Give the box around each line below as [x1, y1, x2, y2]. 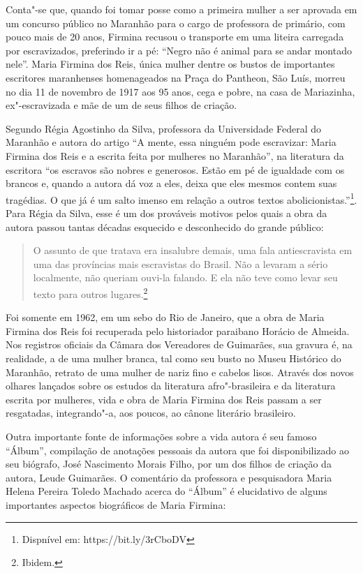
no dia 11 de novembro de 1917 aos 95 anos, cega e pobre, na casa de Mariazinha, [6, 84, 355, 98]
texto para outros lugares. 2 [33, 284, 148, 301]
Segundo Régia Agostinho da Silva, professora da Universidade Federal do [6, 121, 322, 135]
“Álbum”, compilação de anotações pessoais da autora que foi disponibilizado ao [6, 442, 349, 457]
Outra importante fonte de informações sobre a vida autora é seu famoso [6, 429, 317, 443]
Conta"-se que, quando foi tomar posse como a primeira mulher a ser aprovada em [6, 2, 357, 16]
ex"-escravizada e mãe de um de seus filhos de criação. [6, 98, 237, 112]
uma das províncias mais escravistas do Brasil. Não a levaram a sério [33, 256, 328, 271]
